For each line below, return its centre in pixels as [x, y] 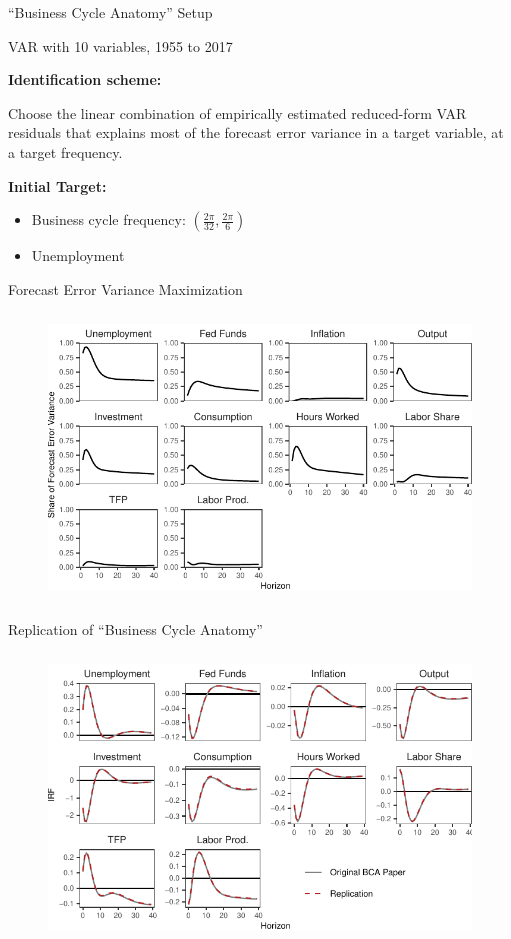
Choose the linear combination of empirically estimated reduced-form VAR [237, 112]
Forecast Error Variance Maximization [125, 288]
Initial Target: [57, 185]
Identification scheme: [85, 79]
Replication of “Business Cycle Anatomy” [135, 628]
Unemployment [78, 255]
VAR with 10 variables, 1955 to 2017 [120, 45]
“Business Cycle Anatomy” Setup [110, 12]
